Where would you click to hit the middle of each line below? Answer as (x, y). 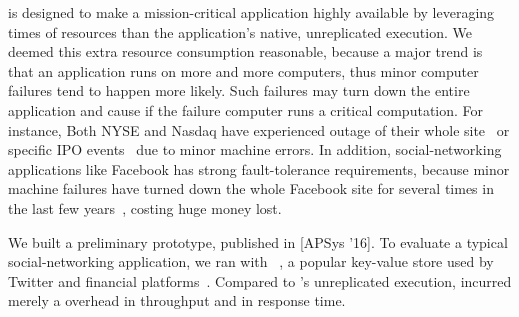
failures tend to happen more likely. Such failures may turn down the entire (239, 90)
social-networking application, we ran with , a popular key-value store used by (251, 261)
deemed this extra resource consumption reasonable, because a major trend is (245, 51)
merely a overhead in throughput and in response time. (177, 300)
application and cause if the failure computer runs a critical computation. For (246, 109)
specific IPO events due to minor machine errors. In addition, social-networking (255, 149)
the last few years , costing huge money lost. (145, 207)
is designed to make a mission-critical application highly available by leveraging (251, 12)
